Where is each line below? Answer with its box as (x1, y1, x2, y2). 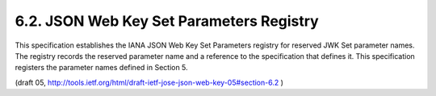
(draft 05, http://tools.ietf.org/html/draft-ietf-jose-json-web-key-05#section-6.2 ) (15, 77, 284, 87)
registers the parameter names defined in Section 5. (15, 63, 189, 73)
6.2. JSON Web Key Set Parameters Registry (15, 12, 319, 30)
